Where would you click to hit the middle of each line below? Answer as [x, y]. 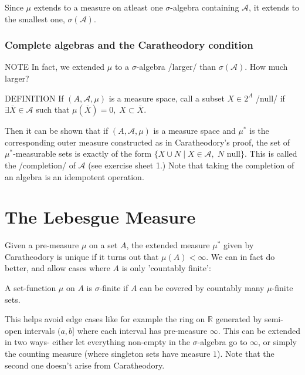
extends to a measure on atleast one [98, 7]
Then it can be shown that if [57, 131]
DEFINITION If [34, 98]
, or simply [277, 342]
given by [239, 245]
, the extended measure [168, 245]
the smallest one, [35, 18]
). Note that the [246, 354]
